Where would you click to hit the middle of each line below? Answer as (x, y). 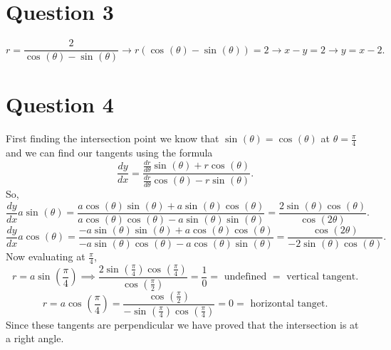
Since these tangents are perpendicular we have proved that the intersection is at (182, 324)
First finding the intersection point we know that (113, 138)
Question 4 (60, 104)
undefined (245, 277)
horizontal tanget (288, 304)
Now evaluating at (46, 256)
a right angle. (35, 338)
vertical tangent (321, 277)
